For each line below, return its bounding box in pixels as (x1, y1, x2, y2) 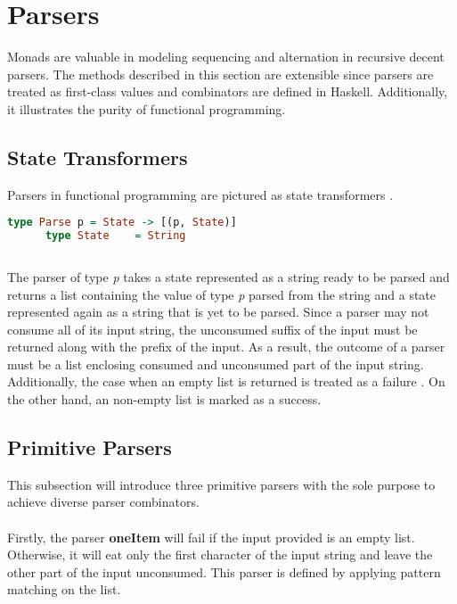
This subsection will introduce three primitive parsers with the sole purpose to (7, 475, 436, 493)
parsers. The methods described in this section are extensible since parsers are (7, 64, 434, 83)
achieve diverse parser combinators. (7, 492, 200, 511)
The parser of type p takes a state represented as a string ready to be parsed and (7, 267, 450, 285)
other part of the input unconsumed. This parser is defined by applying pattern (7, 562, 441, 581)
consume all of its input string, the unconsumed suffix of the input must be (7, 319, 418, 338)
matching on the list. (7, 580, 121, 599)
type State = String (45, 229, 186, 243)
